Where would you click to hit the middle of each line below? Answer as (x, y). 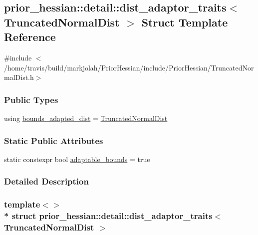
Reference (30, 37)
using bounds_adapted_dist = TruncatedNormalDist (86, 118)
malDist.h (19, 77)
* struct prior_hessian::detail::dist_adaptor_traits (108, 216)
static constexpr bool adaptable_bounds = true (77, 159)
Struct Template (185, 22)
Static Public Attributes (54, 140)
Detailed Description (46, 181)
